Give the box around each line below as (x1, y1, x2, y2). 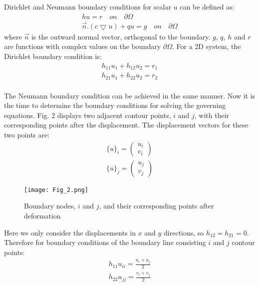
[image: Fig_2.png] (24, 186, 88, 193)
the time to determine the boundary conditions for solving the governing (4, 100, 226, 110)
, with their (194, 109, 230, 120)
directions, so (164, 227, 204, 237)
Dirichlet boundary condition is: (4, 51, 102, 61)
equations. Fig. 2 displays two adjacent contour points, (4, 109, 171, 120)
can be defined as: (180, 1, 235, 11)
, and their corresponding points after (99, 200, 214, 211)
